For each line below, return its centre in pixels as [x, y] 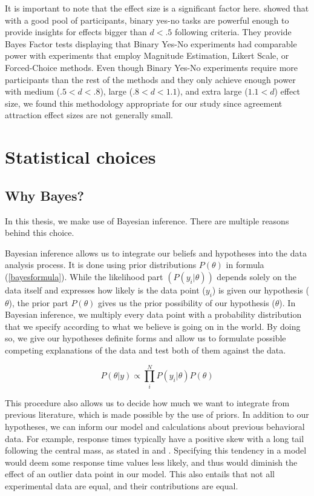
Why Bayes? [44, 195]
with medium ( [32, 91]
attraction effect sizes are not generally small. [89, 115]
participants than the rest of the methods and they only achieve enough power [150, 79]
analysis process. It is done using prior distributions [101, 265]
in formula [245, 265]
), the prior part [38, 302]
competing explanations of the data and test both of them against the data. [146, 350]
